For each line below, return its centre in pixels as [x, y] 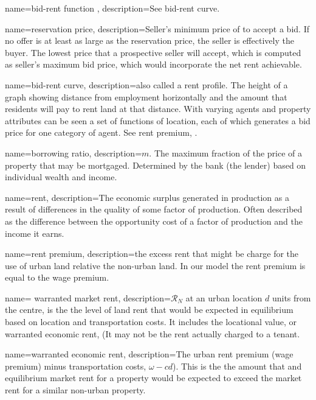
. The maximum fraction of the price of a [226, 153]
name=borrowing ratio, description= [74, 153]
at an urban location [224, 297]
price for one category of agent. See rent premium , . [101, 132]
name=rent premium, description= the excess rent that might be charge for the [152, 254]
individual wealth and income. [61, 177]
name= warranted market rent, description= [88, 297]
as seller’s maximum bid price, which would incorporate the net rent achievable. [153, 64]
